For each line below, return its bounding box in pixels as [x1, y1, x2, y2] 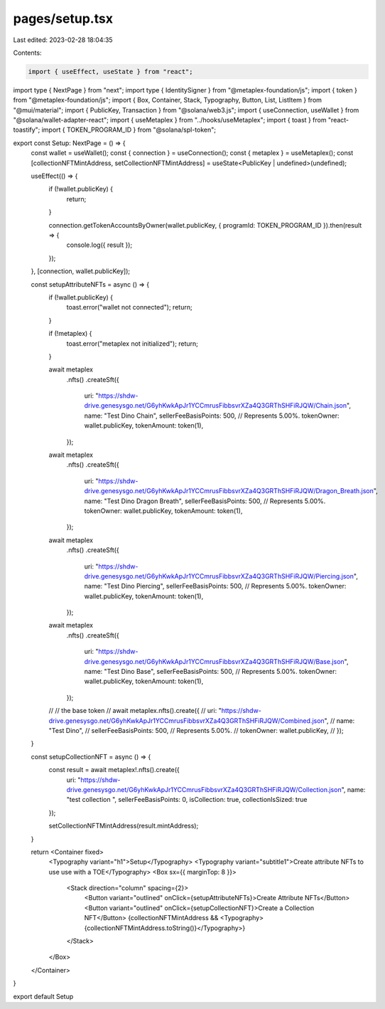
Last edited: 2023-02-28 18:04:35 [13, 36, 113, 44]
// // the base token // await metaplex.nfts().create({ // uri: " [48, 707, 222, 715]
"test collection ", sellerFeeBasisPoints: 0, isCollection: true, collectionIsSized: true [66, 796, 308, 804]
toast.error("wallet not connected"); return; [66, 303, 192, 312]
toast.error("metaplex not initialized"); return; [66, 339, 199, 348]
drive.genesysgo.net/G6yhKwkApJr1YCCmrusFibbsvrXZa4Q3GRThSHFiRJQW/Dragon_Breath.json [84, 487, 374, 495]
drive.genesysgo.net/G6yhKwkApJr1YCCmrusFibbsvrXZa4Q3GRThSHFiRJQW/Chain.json [84, 401, 347, 410]
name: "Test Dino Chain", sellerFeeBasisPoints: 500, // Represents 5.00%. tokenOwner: [84, 411, 340, 420]
